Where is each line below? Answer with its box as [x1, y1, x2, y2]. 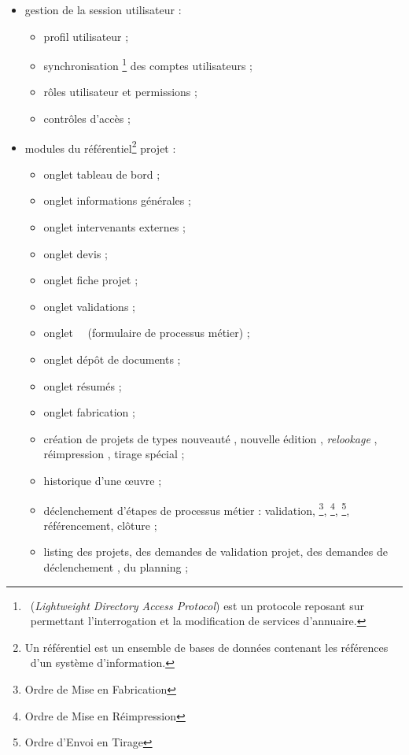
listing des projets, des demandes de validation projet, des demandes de [43, 543, 388, 560]
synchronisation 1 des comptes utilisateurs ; [43, 55, 252, 73]
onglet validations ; [43, 298, 135, 314]
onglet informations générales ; [43, 192, 191, 209]
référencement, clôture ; [43, 516, 157, 533]
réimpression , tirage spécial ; [43, 446, 185, 462]
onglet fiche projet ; [43, 272, 138, 288]
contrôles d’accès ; [43, 110, 131, 127]
